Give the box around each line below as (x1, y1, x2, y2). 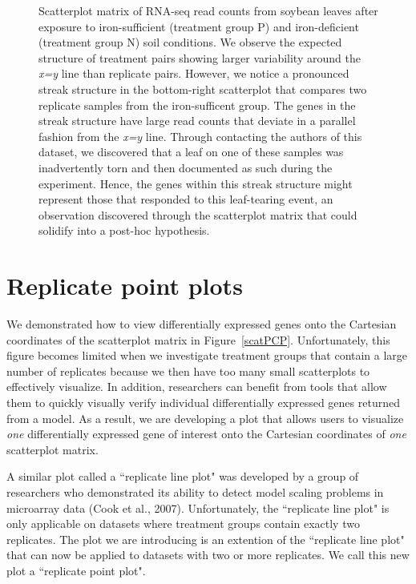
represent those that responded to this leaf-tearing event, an (38, 191, 333, 207)
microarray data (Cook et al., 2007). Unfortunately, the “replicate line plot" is (6, 499, 390, 516)
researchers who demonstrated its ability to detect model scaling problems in (6, 483, 384, 500)
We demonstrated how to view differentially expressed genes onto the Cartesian (6, 316, 397, 332)
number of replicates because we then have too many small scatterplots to (6, 362, 370, 379)
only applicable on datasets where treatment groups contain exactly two (6, 515, 360, 532)
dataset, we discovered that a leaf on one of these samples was (38, 143, 344, 160)
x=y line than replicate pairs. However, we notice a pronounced (38, 65, 349, 82)
